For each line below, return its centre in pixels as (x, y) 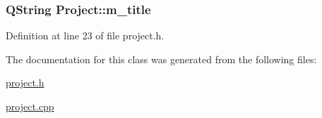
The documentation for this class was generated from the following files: (161, 59)
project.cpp (30, 106)
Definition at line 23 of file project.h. (85, 35)
